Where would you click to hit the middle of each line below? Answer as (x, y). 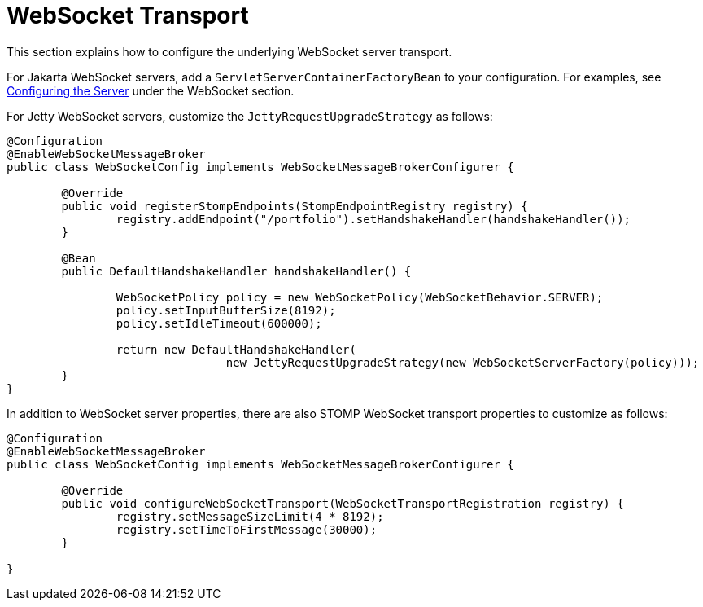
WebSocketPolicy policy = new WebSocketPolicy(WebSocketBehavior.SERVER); (360, 297)
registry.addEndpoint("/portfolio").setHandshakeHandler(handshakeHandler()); (373, 219)
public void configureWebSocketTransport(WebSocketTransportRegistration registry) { (343, 503)
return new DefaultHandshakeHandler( (236, 349)
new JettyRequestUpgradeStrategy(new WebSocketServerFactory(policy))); (463, 362)
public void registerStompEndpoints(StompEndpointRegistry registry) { (295, 206)
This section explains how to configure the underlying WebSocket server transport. (229, 51)
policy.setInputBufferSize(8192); (226, 310)
